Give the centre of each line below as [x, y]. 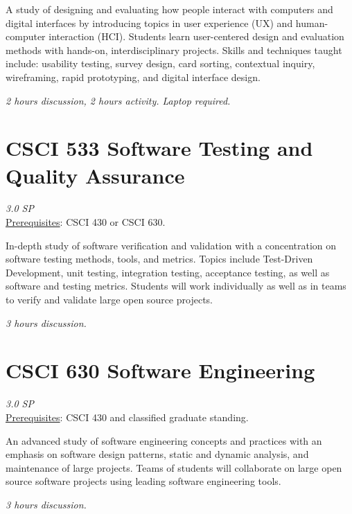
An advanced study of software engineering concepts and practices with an [164, 440]
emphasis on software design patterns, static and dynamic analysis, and [157, 454]
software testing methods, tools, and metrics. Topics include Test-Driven [159, 259]
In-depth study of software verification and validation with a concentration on [171, 245]
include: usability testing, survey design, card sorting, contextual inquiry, [160, 63]
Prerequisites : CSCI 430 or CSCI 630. [86, 222]
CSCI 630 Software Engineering [160, 370]
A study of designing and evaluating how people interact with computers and [169, 9]
